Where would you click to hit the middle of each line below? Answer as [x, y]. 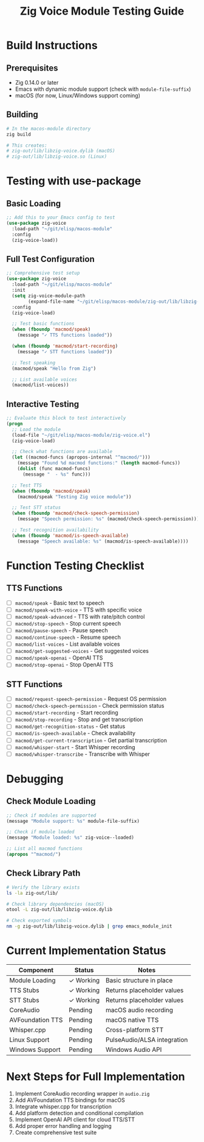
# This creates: [27, 145]
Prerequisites [32, 68]
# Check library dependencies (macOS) [55, 904]
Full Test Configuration [51, 259]
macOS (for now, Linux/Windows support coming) [78, 95]
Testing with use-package [74, 181]
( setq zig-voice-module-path [49, 296]
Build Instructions [52, 45]
